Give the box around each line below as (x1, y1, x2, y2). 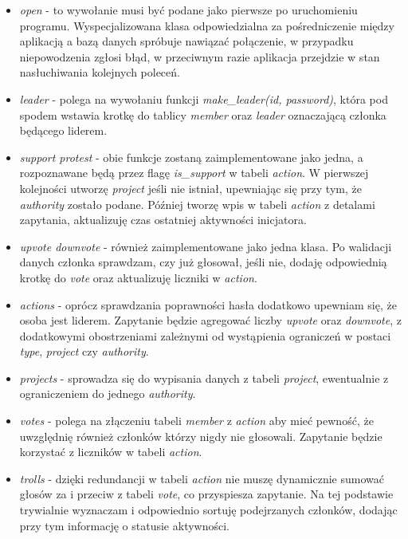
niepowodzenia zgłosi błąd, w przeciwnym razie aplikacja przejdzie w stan (19, 48, 380, 65)
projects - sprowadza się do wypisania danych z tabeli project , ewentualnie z (19, 369, 389, 386)
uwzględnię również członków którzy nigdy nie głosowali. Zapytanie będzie (19, 427, 382, 444)
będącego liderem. (19, 122, 108, 139)
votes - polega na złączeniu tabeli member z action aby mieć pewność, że (19, 412, 374, 429)
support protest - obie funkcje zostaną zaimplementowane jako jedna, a (19, 148, 363, 165)
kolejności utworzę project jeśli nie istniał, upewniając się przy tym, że (19, 179, 362, 196)
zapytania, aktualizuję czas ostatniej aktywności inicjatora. (19, 211, 307, 228)
